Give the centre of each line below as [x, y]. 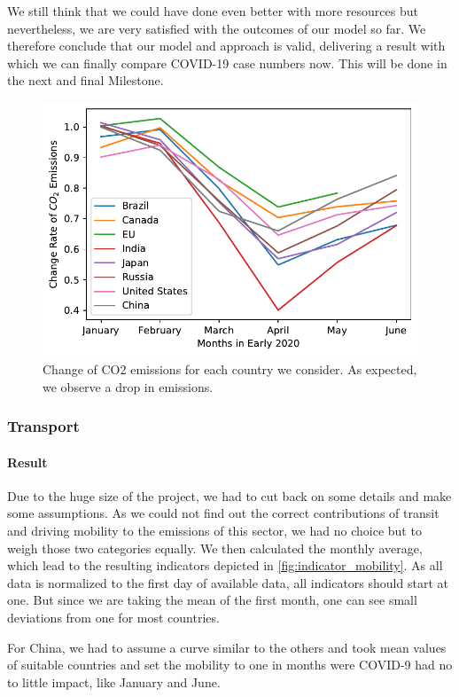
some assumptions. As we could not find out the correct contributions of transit [223, 513]
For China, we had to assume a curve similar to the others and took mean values [227, 647]
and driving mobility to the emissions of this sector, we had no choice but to [214, 530]
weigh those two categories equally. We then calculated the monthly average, [215, 548]
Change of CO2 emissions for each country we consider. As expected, [230, 368]
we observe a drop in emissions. [128, 386]
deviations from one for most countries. [113, 617]
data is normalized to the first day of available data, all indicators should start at [228, 582]
